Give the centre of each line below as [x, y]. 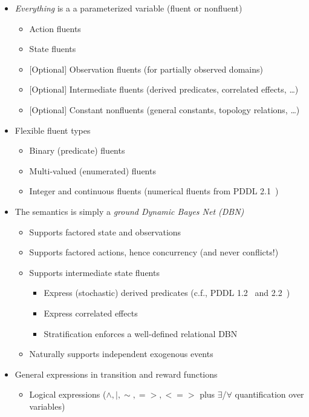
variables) [47, 406]
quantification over [269, 394]
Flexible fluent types [53, 130]
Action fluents [55, 28]
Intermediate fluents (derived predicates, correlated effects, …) [184, 89]
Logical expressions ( [68, 394]
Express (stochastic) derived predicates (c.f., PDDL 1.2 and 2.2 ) [167, 293]
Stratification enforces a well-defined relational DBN [141, 333]
